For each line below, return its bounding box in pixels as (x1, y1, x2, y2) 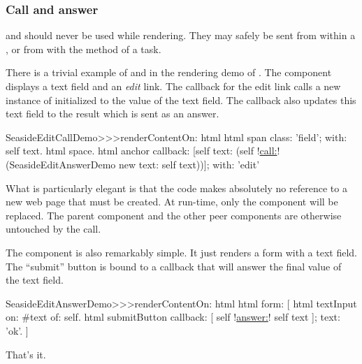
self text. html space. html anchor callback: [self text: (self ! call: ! (6, 143, 280, 158)
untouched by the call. (6, 221, 101, 236)
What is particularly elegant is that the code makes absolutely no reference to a (6, 180, 347, 195)
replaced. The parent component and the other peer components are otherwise (6, 208, 342, 222)
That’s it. (6, 347, 46, 361)
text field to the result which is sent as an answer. (6, 106, 219, 121)
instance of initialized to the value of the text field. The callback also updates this (6, 92, 356, 107)
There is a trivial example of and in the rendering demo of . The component (6, 65, 332, 80)
